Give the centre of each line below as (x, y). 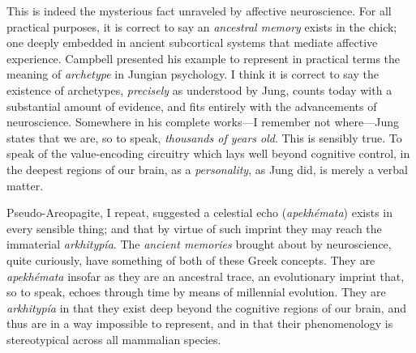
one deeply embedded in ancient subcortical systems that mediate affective (192, 43)
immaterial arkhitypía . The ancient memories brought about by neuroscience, (199, 244)
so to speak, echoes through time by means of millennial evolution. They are (196, 292)
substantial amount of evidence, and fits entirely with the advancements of (192, 106)
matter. (25, 185)
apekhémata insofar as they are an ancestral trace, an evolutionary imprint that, (206, 276)
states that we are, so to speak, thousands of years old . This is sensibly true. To (204, 137)
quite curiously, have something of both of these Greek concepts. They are (191, 259)
